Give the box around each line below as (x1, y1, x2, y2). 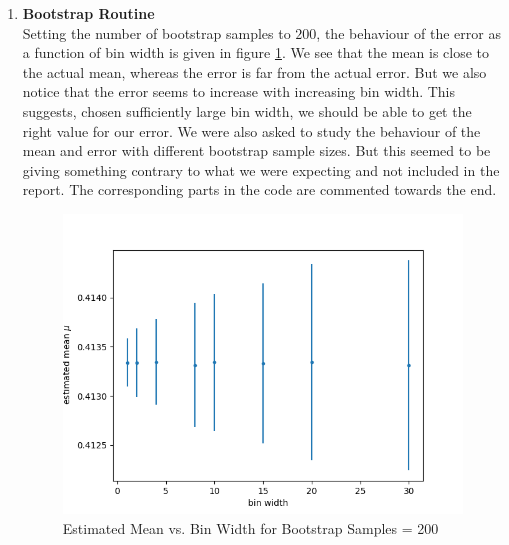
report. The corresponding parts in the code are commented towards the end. (22, 179, 497, 200)
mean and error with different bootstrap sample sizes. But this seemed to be (22, 140, 491, 161)
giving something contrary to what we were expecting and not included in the (22, 159, 500, 180)
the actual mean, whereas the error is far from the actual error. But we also (22, 61, 487, 82)
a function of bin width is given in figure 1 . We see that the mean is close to (22, 42, 490, 63)
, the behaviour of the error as (316, 22, 501, 43)
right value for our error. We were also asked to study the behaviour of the (22, 120, 481, 141)
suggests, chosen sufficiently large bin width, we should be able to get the (22, 100, 472, 121)
